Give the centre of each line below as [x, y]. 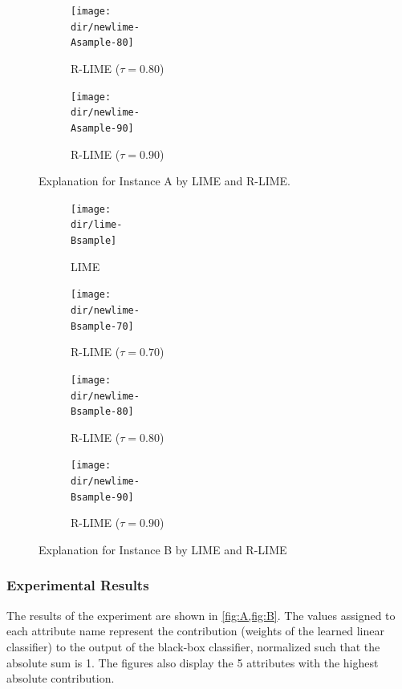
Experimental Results [78, 585]
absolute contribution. [61, 678]
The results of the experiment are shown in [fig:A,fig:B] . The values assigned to [201, 615]
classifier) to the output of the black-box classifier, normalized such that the [193, 646]
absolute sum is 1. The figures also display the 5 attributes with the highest [193, 662]
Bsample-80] [102, 412]
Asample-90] [102, 128]
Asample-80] [102, 43]
